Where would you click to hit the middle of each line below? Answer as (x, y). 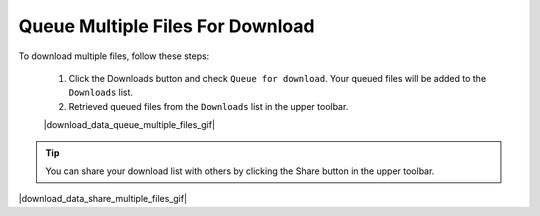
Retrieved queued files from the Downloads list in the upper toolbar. (208, 106)
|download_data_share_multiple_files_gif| (103, 199)
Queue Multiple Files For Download (166, 26)
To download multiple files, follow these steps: (114, 56)
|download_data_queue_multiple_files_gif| (129, 125)
